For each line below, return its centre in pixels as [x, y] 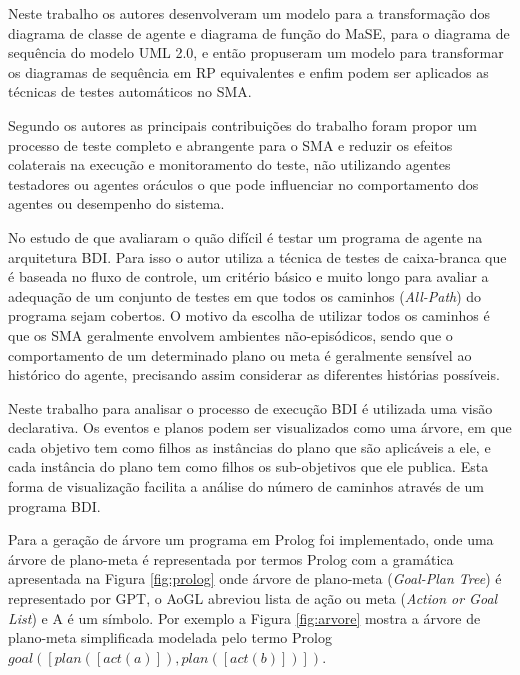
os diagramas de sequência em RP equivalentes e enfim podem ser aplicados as [248, 71]
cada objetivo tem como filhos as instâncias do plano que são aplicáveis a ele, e [249, 446]
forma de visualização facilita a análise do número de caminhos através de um [246, 486]
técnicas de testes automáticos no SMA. [130, 91]
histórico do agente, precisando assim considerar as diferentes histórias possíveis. [254, 374]
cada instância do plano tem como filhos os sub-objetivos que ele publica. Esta [248, 466]
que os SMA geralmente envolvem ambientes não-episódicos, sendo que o [230, 334]
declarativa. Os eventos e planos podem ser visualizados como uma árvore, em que [260, 427]
